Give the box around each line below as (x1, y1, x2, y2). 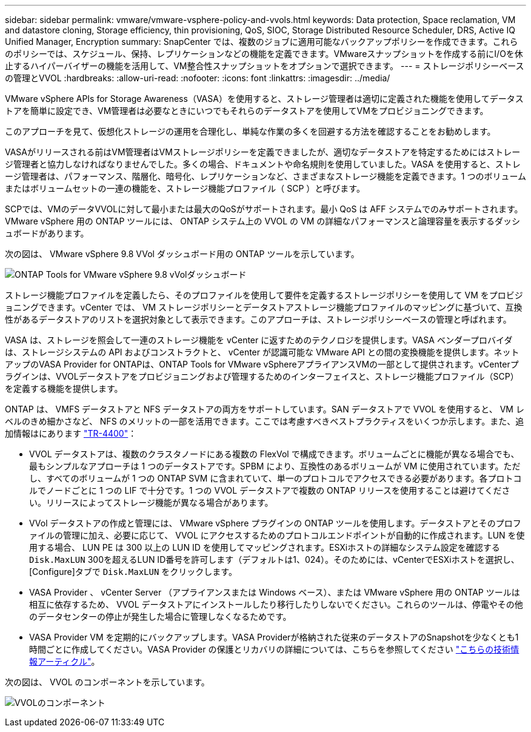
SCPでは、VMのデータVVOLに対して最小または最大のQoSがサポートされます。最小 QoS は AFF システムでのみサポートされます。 (5, 204, 523, 214)
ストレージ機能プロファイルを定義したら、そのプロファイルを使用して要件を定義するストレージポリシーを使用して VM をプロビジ (5, 290, 523, 300)
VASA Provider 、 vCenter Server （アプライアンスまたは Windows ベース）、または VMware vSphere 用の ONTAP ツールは (29, 587, 520, 597)
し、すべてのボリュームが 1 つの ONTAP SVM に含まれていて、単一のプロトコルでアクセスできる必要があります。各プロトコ (29, 473, 522, 483)
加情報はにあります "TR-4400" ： (5, 428, 137, 438)
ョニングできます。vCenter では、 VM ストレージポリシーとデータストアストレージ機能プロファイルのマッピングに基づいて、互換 (5, 302, 523, 312)
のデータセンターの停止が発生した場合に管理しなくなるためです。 (29, 611, 292, 622)
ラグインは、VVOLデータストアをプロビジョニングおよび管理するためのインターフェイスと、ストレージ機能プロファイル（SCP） (5, 371, 519, 381)
